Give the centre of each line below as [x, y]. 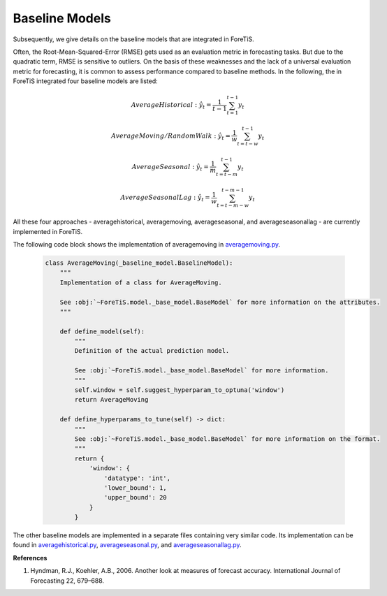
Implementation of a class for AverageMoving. [141, 282]
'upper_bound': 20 [135, 497]
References [30, 558]
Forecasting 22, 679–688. [67, 581]
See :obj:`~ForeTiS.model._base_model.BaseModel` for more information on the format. [227, 439]
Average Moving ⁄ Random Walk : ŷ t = [170, 136]
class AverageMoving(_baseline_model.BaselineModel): [139, 263]
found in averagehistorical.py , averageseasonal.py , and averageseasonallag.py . [127, 545]
